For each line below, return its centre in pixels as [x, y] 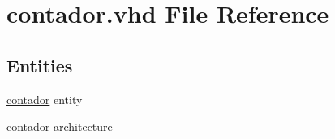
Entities [40, 65]
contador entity [45, 99]
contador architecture [60, 126]
